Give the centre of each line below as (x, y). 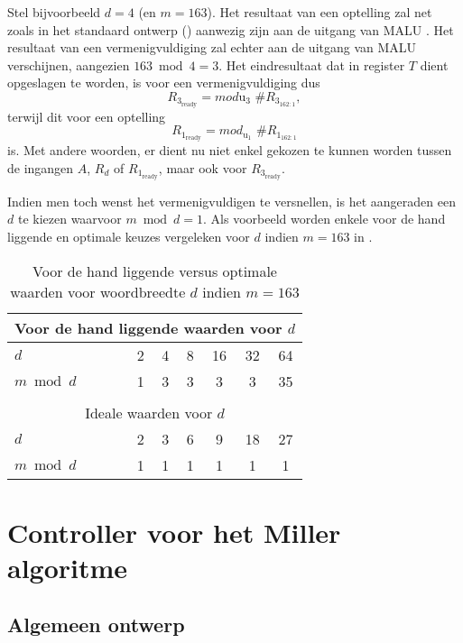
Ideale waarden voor (149, 412)
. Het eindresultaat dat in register (312, 64)
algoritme (68, 567)
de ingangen (41, 167)
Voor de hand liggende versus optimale (155, 271)
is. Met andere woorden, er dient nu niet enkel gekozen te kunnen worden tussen (230, 150)
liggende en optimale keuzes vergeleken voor (129, 236)
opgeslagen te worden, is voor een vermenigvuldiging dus (164, 83)
